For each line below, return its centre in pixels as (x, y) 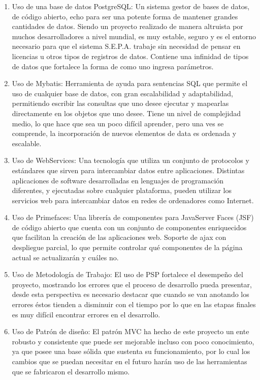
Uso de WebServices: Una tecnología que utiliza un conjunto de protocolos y (131, 160)
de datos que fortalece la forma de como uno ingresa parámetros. (113, 66)
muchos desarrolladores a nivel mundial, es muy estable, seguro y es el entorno (134, 36)
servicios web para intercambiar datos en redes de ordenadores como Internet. (133, 200)
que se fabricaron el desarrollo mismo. (71, 371)
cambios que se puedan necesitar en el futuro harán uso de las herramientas (129, 361)
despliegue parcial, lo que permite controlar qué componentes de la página (127, 247)
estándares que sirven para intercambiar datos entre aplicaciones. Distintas (128, 170)
